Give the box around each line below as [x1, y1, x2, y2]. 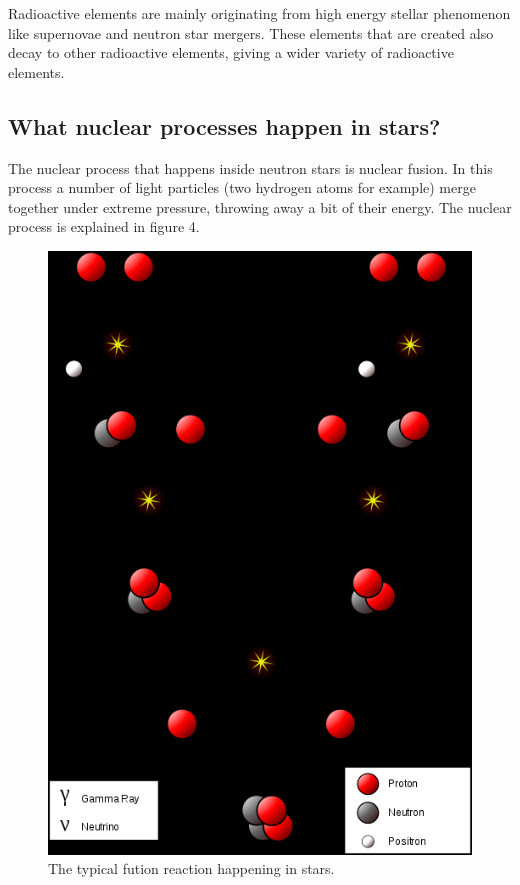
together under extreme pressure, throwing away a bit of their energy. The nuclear [8, 196, 512, 217]
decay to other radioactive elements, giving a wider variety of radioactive [8, 42, 454, 63]
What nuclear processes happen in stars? [8, 110, 441, 141]
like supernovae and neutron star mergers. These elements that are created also [8, 22, 494, 43]
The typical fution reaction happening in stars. [48, 858, 335, 879]
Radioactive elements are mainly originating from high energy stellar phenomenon [8, 3, 511, 23]
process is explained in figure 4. [8, 216, 200, 237]
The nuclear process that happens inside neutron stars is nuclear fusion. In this [8, 157, 493, 178]
